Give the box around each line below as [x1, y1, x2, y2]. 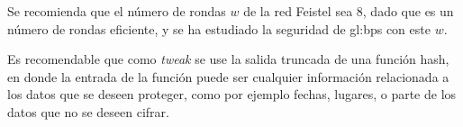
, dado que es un [362, 2, 454, 20]
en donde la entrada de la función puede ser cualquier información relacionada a [7, 67, 449, 86]
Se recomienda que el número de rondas [7, 2, 226, 20]
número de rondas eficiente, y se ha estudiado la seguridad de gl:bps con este [7, 19, 431, 38]
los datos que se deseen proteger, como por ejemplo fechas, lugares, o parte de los [7, 85, 457, 104]
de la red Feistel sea [243, 2, 353, 20]
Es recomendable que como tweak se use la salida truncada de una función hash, [7, 50, 449, 68]
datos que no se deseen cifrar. [7, 102, 169, 121]
